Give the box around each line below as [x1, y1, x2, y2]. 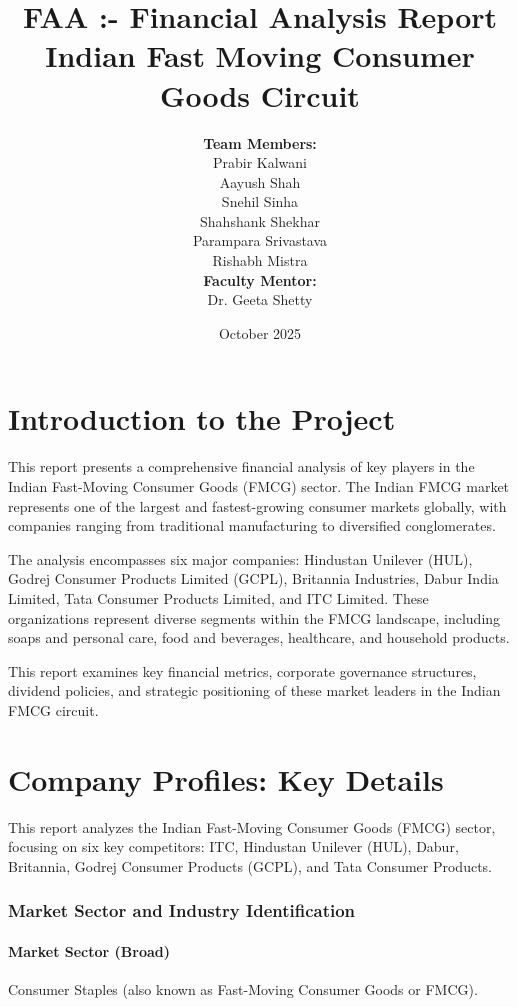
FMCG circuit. [8, 699, 99, 720]
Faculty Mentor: [203, 269, 317, 290]
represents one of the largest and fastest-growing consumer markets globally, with [8, 495, 507, 516]
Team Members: [203, 132, 317, 153]
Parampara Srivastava [192, 230, 328, 251]
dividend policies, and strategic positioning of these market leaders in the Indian [8, 680, 501, 701]
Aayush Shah [219, 171, 301, 192]
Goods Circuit [160, 74, 360, 115]
